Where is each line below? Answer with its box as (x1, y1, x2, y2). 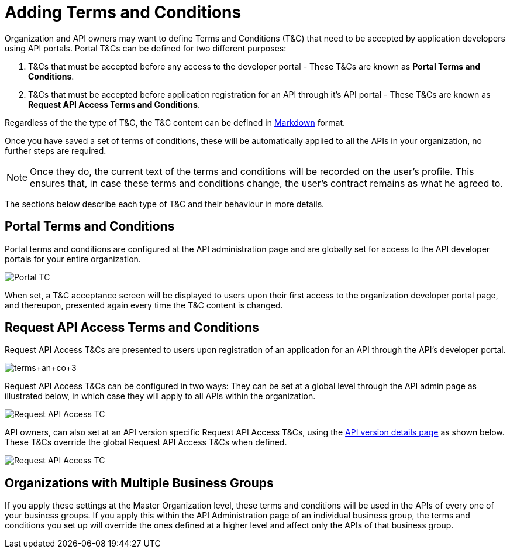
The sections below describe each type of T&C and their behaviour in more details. (5, 198, 325, 209)
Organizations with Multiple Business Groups (5, 475, 274, 490)
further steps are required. (5, 145, 106, 156)
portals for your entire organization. (5, 253, 141, 264)
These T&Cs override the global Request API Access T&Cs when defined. (5, 437, 287, 448)
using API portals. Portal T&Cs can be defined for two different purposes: (5, 43, 287, 53)
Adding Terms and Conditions (5, 2, 242, 22)
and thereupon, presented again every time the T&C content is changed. (5, 300, 283, 310)
